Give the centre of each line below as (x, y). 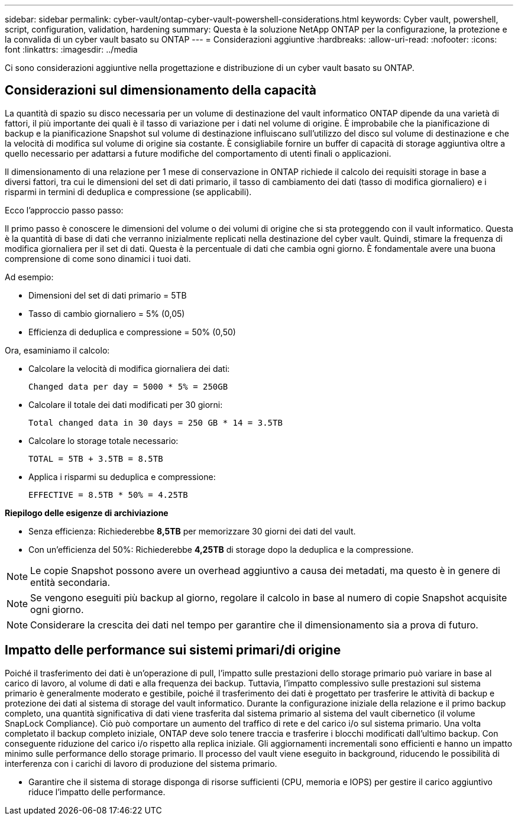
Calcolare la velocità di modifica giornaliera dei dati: (129, 368)
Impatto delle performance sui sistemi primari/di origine (173, 650)
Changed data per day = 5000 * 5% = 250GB (128, 386)
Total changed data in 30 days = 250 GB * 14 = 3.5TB (156, 422)
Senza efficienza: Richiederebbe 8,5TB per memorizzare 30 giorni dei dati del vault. (192, 531)
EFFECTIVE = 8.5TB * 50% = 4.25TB (108, 495)
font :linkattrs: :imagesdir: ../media (71, 49)
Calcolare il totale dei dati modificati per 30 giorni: (126, 404)
